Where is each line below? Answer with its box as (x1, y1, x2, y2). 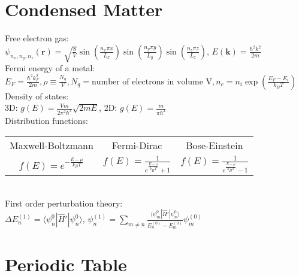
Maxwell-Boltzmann (10, 138, 93, 152)
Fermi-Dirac (111, 138, 162, 152)
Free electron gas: (5, 32, 69, 44)
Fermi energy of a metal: (5, 61, 95, 74)
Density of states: (5, 89, 69, 102)
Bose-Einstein (186, 138, 243, 152)
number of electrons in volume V (91, 77, 213, 86)
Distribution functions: (5, 114, 88, 127)
